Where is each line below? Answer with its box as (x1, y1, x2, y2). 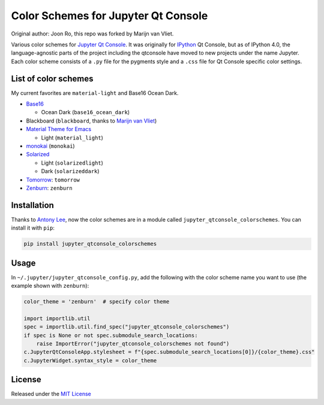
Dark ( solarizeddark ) (41, 168, 100, 175)
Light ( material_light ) (41, 134, 103, 141)
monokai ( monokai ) (26, 142, 75, 150)
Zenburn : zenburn (26, 184, 73, 192)
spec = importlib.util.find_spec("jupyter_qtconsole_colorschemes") (23, 323, 230, 330)
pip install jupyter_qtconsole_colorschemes (23, 240, 157, 248)
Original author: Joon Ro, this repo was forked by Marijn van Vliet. (11, 30, 174, 37)
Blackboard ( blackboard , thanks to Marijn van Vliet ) (26, 117, 157, 124)
